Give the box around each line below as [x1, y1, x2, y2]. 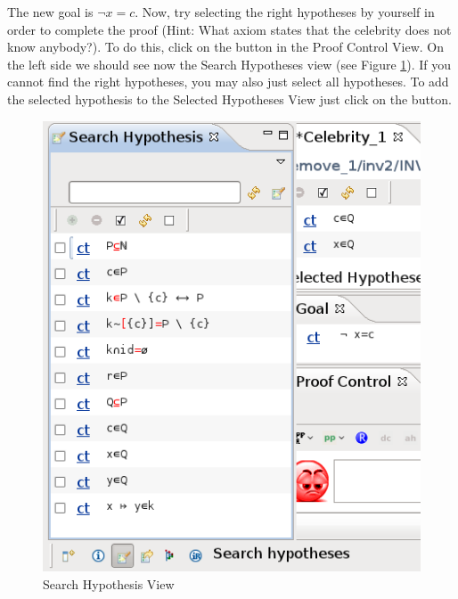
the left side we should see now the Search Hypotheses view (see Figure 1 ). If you [7, 54, 452, 73]
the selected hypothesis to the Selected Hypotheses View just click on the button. [7, 89, 452, 108]
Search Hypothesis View [43, 575, 175, 594]
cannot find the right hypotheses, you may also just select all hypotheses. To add [7, 72, 449, 91]
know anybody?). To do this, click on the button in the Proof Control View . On [7, 37, 445, 56]
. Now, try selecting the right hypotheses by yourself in [135, 3, 435, 21]
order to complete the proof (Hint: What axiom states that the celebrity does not [7, 20, 452, 38]
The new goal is [7, 3, 94, 21]
